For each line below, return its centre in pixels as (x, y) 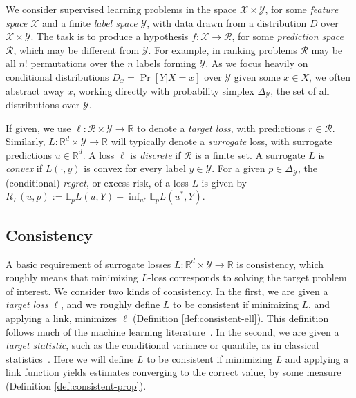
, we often (330, 76)
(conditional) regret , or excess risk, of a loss (97, 182)
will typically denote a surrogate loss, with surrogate (222, 141)
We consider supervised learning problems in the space (121, 9)
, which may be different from (76, 49)
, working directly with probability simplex (163, 90)
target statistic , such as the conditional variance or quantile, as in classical (162, 345)
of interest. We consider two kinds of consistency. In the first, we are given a (167, 291)
